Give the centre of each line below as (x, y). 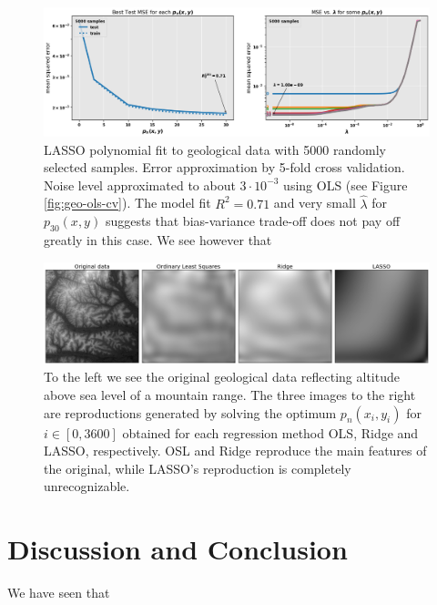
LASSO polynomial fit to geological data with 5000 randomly (215, 149)
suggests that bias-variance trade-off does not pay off (253, 221)
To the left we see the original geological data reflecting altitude (222, 377)
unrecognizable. (87, 486)
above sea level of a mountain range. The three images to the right (230, 394)
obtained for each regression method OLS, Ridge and (270, 432)
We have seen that (59, 593)
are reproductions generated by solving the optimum (190, 412)
